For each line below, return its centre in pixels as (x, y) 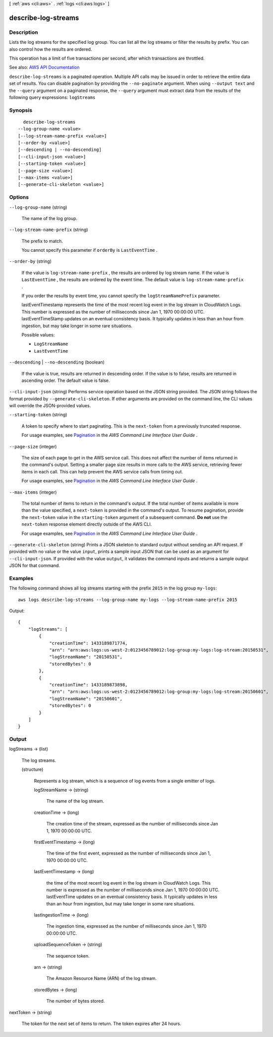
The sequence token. (68, 956)
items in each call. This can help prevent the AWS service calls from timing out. (102, 471)
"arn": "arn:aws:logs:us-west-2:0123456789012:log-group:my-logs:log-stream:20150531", (159, 650)
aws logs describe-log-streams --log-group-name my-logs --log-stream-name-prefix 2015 (128, 599)
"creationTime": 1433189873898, (89, 685)
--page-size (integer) (33, 446)
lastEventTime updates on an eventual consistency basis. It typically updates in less (132, 897)
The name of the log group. (50, 218)
